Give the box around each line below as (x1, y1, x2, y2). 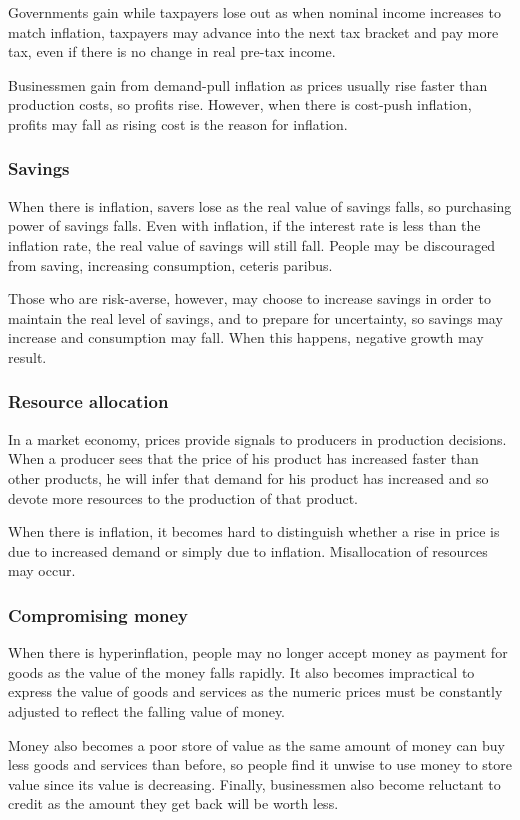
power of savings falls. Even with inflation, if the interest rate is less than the (8, 215, 481, 236)
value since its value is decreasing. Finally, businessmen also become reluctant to (8, 773, 501, 794)
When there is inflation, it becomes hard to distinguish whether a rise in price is (8, 521, 500, 542)
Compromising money (8, 602, 189, 627)
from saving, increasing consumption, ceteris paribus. (8, 254, 333, 275)
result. (8, 346, 47, 367)
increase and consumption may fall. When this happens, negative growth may (8, 327, 484, 348)
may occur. (8, 560, 76, 581)
